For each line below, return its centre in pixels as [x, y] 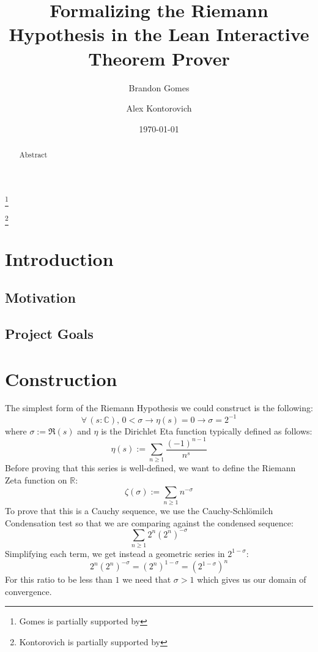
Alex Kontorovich [159, 108]
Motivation [40, 298]
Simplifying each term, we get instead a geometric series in [115, 553]
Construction [61, 378]
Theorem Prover [159, 58]
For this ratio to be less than [59, 579]
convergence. [28, 591]
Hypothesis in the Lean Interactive [159, 34]
